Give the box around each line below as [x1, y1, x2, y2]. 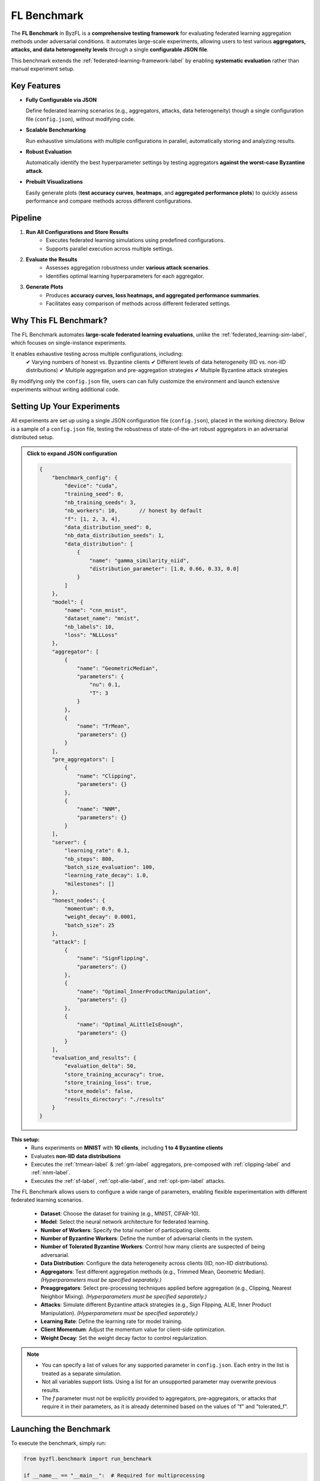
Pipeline [11, 213, 42, 223]
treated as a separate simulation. [41, 1370, 121, 1377]
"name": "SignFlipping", [76, 955, 149, 962]
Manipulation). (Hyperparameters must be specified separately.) [40, 1309, 199, 1316]
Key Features [11, 81, 61, 91]
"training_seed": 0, [64, 491, 124, 498]
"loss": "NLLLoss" [64, 631, 118, 639]
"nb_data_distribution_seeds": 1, [64, 532, 165, 539]
